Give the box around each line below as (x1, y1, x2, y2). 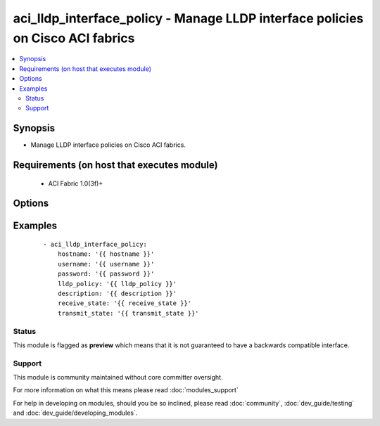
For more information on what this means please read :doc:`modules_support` (13, 386, 239, 394)
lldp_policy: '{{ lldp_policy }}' (57, 280, 177, 288)
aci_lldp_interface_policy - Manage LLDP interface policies (13, 11, 364, 26)
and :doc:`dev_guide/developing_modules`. (13, 408, 138, 418)
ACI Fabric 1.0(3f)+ (48, 179, 103, 188)
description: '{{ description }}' (57, 289, 177, 297)
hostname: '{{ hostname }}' (57, 250, 155, 258)
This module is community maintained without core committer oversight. (13, 373, 223, 382)
